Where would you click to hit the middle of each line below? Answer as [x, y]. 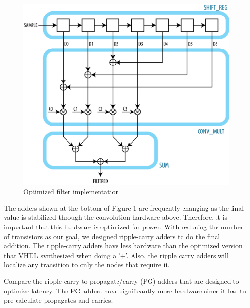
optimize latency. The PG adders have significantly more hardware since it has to [125, 290]
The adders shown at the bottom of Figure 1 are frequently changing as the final [124, 207]
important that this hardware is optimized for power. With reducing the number [124, 227]
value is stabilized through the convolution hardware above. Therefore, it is [116, 217]
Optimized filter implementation [71, 191]
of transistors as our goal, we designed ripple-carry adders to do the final [112, 236]
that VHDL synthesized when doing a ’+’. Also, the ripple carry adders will [116, 255]
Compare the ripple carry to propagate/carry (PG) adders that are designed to [122, 281]
